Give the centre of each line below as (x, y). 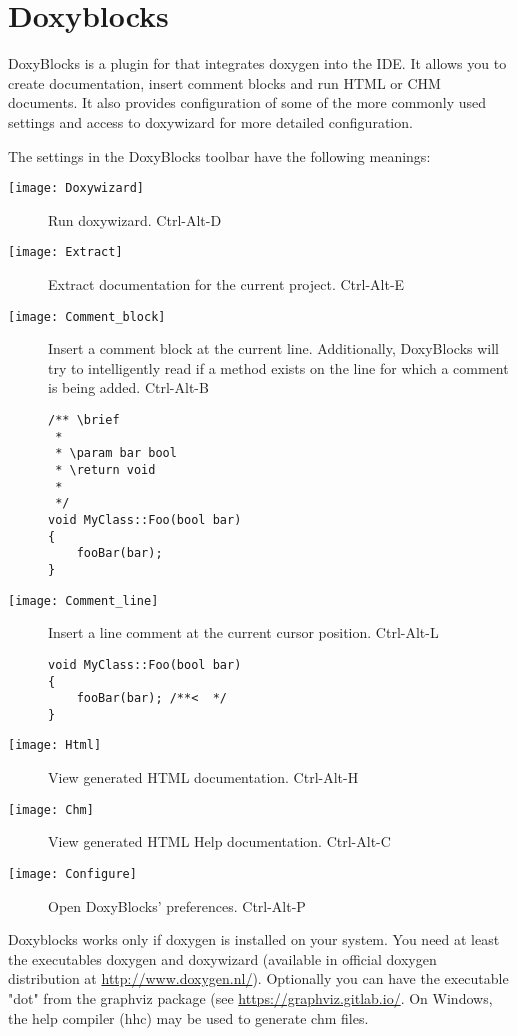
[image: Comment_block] (87, 316)
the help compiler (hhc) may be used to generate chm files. (188, 1017)
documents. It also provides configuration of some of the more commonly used (247, 102)
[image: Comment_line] (83, 600)
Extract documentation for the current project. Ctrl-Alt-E (226, 284)
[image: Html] (55, 745)
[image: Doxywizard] (76, 188)
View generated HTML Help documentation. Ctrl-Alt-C (219, 841)
